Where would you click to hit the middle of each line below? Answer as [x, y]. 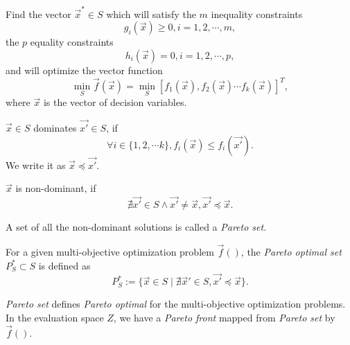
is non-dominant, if [56, 188]
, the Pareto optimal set [291, 252]
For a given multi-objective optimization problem [110, 252]
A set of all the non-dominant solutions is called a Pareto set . [136, 227]
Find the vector [38, 14]
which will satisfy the [151, 14]
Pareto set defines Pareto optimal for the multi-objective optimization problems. [176, 304]
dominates [55, 128]
